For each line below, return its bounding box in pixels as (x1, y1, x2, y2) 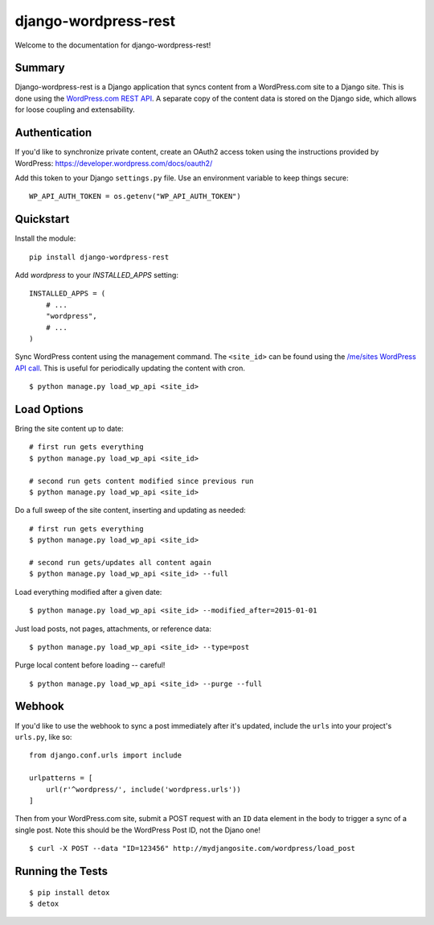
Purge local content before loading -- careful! (14, 660, 166, 670)
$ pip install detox (29, 888, 110, 897)
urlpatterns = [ (29, 774, 93, 783)
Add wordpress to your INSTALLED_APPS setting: (14, 270, 178, 279)
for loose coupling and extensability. (14, 105, 136, 114)
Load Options (14, 403, 84, 416)
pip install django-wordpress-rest (29, 252, 170, 262)
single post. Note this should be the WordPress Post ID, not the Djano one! (14, 825, 261, 835)
